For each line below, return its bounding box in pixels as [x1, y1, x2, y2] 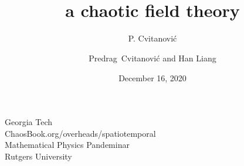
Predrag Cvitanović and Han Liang [89, 51, 216, 64]
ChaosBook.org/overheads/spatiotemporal [5, 127, 156, 139]
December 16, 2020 [118, 71, 187, 84]
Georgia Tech [5, 116, 53, 128]
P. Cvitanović [128, 32, 177, 44]
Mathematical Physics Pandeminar [5, 139, 130, 151]
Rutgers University [5, 150, 72, 162]
